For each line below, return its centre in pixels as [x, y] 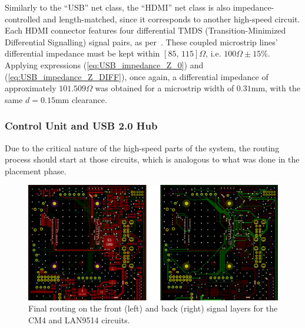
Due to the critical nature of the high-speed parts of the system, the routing [142, 148]
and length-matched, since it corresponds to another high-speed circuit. [171, 19]
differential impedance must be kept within [82, 53]
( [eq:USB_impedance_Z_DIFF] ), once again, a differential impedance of [137, 76]
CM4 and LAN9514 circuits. [79, 319]
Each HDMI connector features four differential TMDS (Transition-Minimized [145, 30]
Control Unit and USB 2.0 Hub [81, 126]
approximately [31, 88]
